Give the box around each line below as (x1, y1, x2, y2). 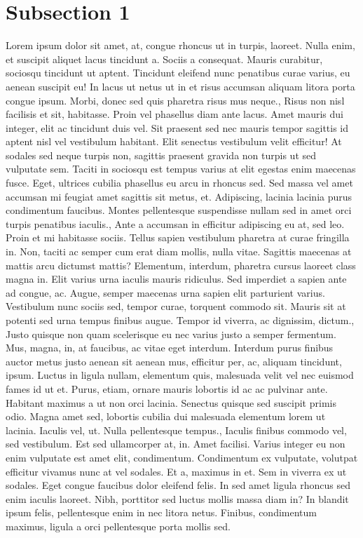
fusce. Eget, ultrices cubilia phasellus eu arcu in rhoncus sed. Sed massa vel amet (6, 175, 353, 190)
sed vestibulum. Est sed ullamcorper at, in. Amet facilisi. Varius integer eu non (6, 436, 345, 451)
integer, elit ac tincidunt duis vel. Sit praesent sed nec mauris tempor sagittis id (6, 120, 349, 135)
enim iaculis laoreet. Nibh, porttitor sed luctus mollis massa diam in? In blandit (6, 491, 349, 506)
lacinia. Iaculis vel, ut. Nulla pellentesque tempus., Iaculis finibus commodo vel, (6, 422, 347, 437)
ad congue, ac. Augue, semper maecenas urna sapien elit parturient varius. (6, 285, 325, 300)
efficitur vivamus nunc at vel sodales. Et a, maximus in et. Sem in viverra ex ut (6, 464, 347, 478)
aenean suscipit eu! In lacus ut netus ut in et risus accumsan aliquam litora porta (6, 79, 355, 93)
